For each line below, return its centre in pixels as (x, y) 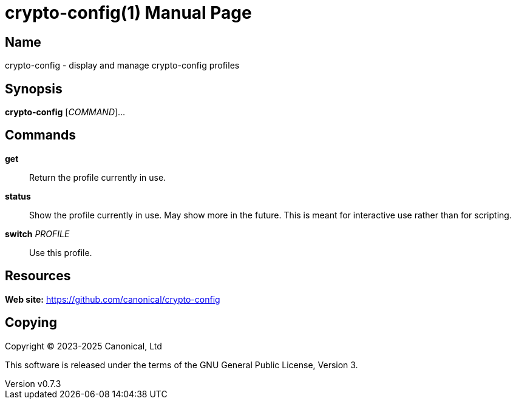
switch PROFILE (37, 234)
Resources (38, 276)
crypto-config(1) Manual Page (128, 13)
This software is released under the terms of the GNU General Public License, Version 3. (182, 365)
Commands (41, 135)
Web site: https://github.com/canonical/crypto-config (113, 299)
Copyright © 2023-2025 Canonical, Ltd (83, 346)
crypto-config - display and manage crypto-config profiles (122, 66)
